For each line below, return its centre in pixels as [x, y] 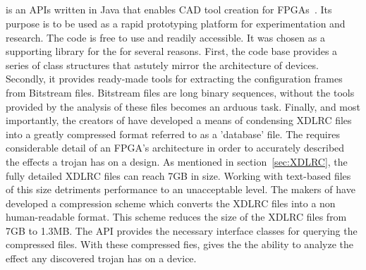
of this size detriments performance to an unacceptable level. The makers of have [181, 189]
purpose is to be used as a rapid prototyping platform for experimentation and [176, 23]
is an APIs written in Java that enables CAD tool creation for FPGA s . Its [169, 10]
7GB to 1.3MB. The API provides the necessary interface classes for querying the [182, 230]
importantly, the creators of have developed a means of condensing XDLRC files [179, 120]
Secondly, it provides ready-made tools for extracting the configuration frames [174, 79]
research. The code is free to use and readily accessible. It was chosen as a [165, 37]
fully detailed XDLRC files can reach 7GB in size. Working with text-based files [178, 175]
